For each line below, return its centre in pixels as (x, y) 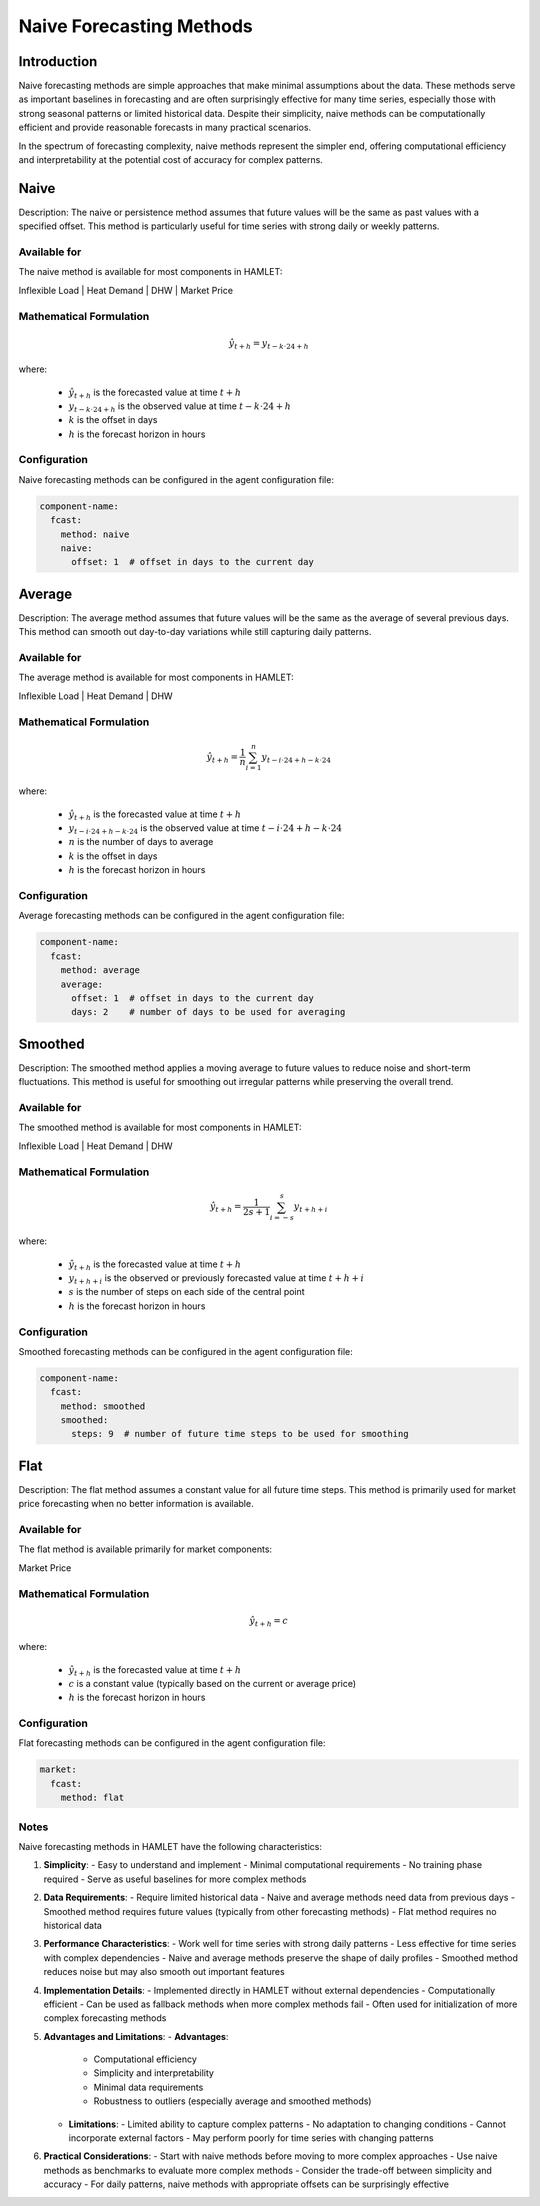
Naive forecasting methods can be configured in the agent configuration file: (176, 479)
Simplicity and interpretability (154, 2073)
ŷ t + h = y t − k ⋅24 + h (268, 344)
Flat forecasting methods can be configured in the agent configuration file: (172, 1743)
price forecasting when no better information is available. (136, 1504)
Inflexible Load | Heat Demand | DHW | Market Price (126, 290)
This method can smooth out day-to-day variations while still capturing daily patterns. (195, 632)
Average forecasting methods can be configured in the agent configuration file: (181, 916)
